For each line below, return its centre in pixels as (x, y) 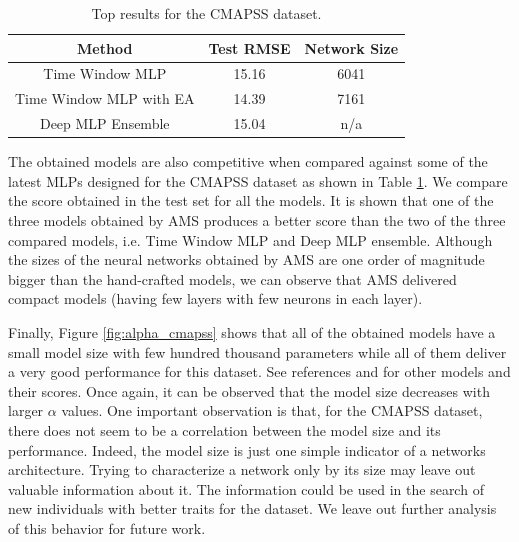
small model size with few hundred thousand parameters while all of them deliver (257, 351)
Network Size (351, 47)
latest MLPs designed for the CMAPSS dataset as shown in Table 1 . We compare (258, 180)
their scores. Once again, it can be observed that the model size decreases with (249, 390)
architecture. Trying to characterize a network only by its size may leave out (242, 469)
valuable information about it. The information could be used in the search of (246, 488)
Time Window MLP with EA (105, 98)
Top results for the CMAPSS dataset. (206, 13)
